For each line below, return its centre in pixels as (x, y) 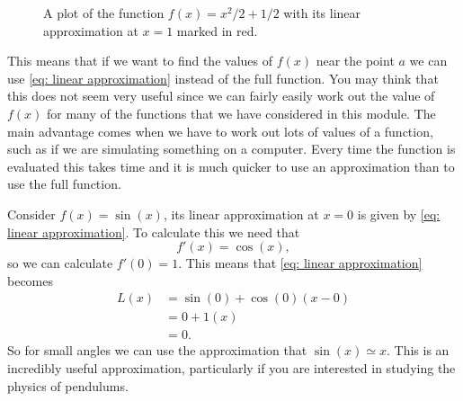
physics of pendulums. (68, 385)
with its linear (322, 13)
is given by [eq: (399, 214)
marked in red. (217, 30)
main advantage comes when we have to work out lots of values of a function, (220, 131)
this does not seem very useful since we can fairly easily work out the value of (221, 96)
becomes (31, 280)
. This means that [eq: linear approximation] (300, 263)
